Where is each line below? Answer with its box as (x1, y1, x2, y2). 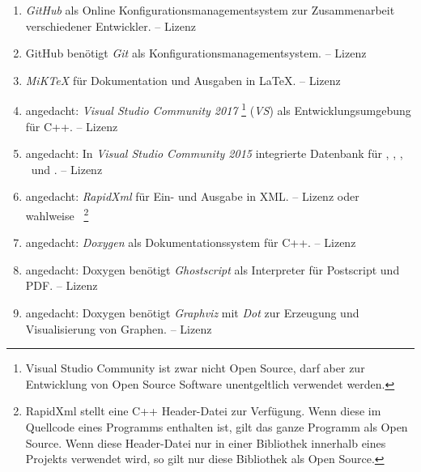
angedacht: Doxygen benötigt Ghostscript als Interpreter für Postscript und (25, 261, 400, 278)
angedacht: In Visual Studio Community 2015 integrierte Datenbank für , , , (25, 145, 403, 162)
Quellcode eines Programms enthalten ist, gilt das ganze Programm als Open (25, 419, 408, 435)
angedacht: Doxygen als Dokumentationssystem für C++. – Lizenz (25, 234, 356, 251)
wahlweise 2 (25, 205, 89, 223)
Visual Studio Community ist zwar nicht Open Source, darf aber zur (25, 359, 365, 376)
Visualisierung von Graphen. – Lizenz (25, 320, 212, 337)
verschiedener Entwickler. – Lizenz (25, 17, 196, 34)
